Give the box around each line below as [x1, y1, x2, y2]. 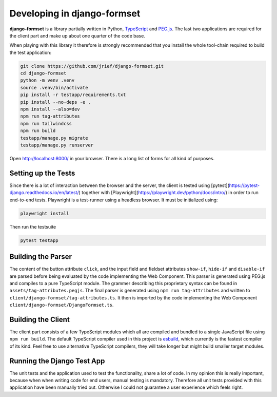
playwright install [20, 211, 69, 216]
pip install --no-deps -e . [20, 99, 91, 105]
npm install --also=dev [20, 106, 81, 112]
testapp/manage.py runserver [20, 142, 94, 148]
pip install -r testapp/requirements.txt [20, 92, 126, 98]
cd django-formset [20, 70, 67, 77]
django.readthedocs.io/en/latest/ [9, 190, 79, 196]
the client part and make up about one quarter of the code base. [9, 32, 146, 39]
